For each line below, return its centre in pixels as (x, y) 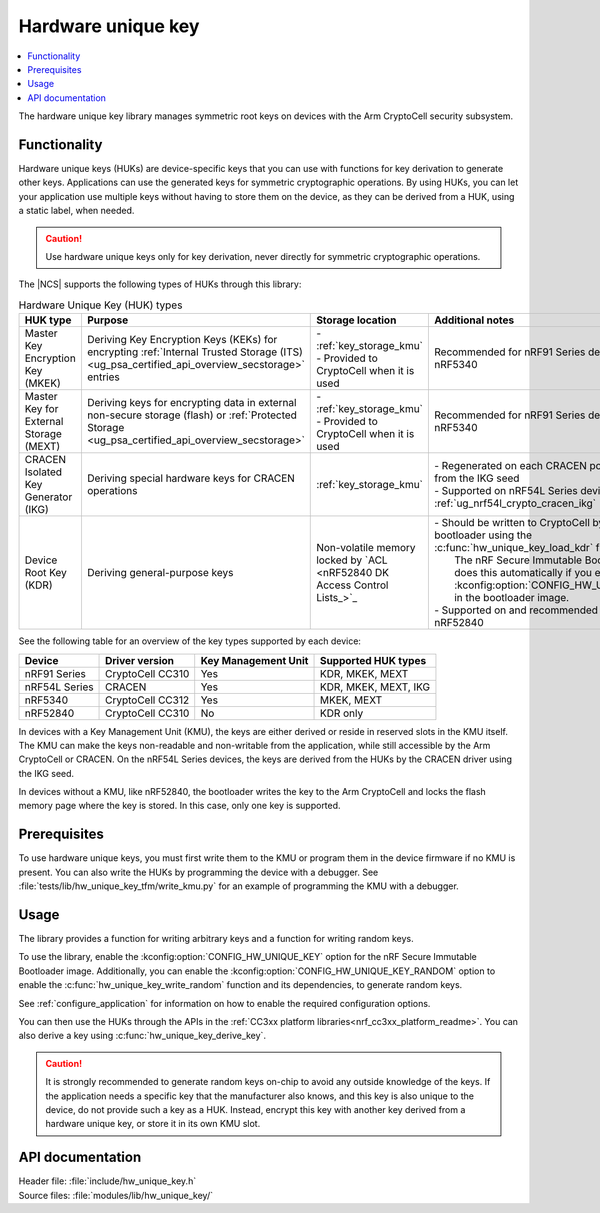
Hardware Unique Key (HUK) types (100, 305)
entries (103, 377)
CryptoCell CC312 (147, 700)
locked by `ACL (352, 560)
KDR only (341, 713)
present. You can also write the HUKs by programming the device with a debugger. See (198, 872)
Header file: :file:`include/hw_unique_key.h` (107, 1181)
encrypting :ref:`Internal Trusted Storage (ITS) (195, 352)
